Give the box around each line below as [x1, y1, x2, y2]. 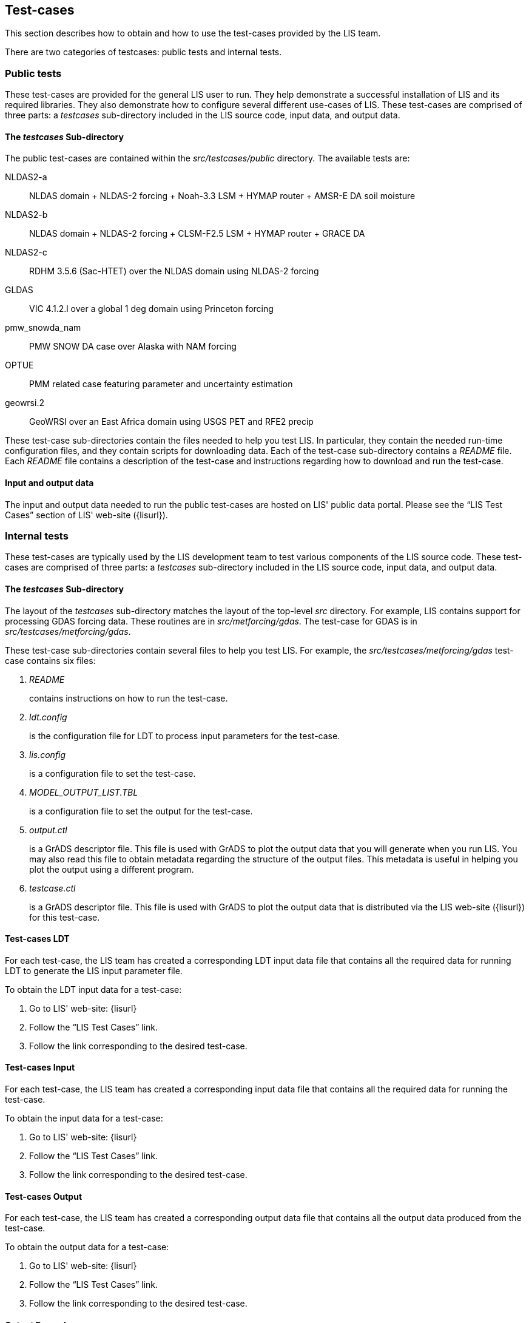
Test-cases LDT [5, 933, 70, 944]
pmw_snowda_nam [5, 322, 81, 333]
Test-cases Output [5, 1191, 83, 1202]
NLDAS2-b [5, 209, 48, 220]
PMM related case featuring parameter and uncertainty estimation [29, 379, 293, 390]
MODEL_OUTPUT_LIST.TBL [29, 787, 138, 797]
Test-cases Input [5, 1062, 75, 1073]
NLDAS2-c [5, 247, 47, 258]
